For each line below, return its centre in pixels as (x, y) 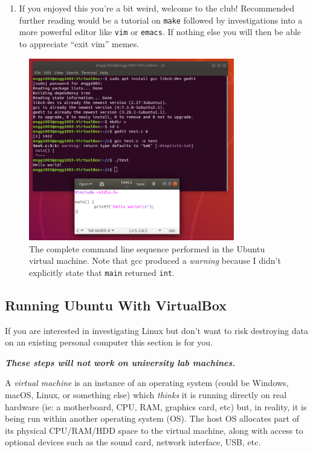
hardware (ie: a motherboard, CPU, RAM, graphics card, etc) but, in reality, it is (156, 406)
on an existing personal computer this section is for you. (109, 342)
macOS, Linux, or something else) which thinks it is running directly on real (146, 394)
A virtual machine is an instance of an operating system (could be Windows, (147, 383)
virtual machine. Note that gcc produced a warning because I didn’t (155, 260)
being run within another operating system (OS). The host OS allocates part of (152, 418)
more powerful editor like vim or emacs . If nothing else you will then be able (160, 32)
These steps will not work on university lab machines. (120, 362)
